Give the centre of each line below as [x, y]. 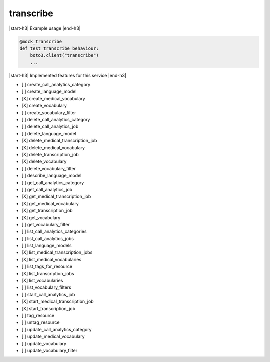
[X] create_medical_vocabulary [53, 98]
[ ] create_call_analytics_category [56, 85]
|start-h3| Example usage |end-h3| [45, 28]
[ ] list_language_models [47, 246]
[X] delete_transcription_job [50, 154]
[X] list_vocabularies [42, 281]
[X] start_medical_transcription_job [58, 302]
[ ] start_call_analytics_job [48, 294]
